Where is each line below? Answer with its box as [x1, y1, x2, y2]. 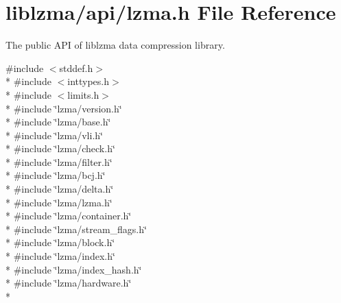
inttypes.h [67, 74, 109, 88]
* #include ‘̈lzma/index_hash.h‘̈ [5, 262, 142, 276]
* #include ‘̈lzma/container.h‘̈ [5, 208, 132, 223]
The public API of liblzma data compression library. [5, 38, 225, 52]
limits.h [67, 87, 99, 101]
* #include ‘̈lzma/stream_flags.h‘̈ [5, 221, 147, 236]
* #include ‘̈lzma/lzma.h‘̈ [5, 195, 113, 209]
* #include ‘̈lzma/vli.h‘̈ [5, 128, 103, 142]
